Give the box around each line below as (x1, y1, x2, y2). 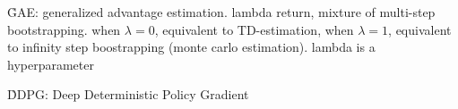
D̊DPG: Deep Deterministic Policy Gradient (7, 85, 249, 104)
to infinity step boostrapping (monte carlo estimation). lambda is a (7, 38, 376, 56)
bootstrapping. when (7, 20, 121, 38)
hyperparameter (7, 54, 94, 73)
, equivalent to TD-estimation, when (154, 20, 354, 38)
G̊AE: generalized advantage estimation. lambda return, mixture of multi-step (7, 3, 436, 21)
